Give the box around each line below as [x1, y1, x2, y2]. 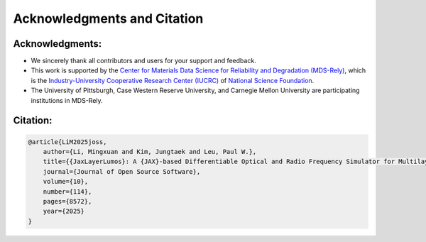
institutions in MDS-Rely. [31, 96, 103, 104]
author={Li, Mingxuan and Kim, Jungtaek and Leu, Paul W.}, [43, 148, 257, 156]
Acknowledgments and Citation [13, 11, 204, 26]
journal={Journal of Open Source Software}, [43, 167, 201, 175]
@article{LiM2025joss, [28, 138, 107, 145]
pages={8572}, [43, 197, 92, 205]
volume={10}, [43, 177, 89, 186]
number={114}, [43, 187, 92, 195]
